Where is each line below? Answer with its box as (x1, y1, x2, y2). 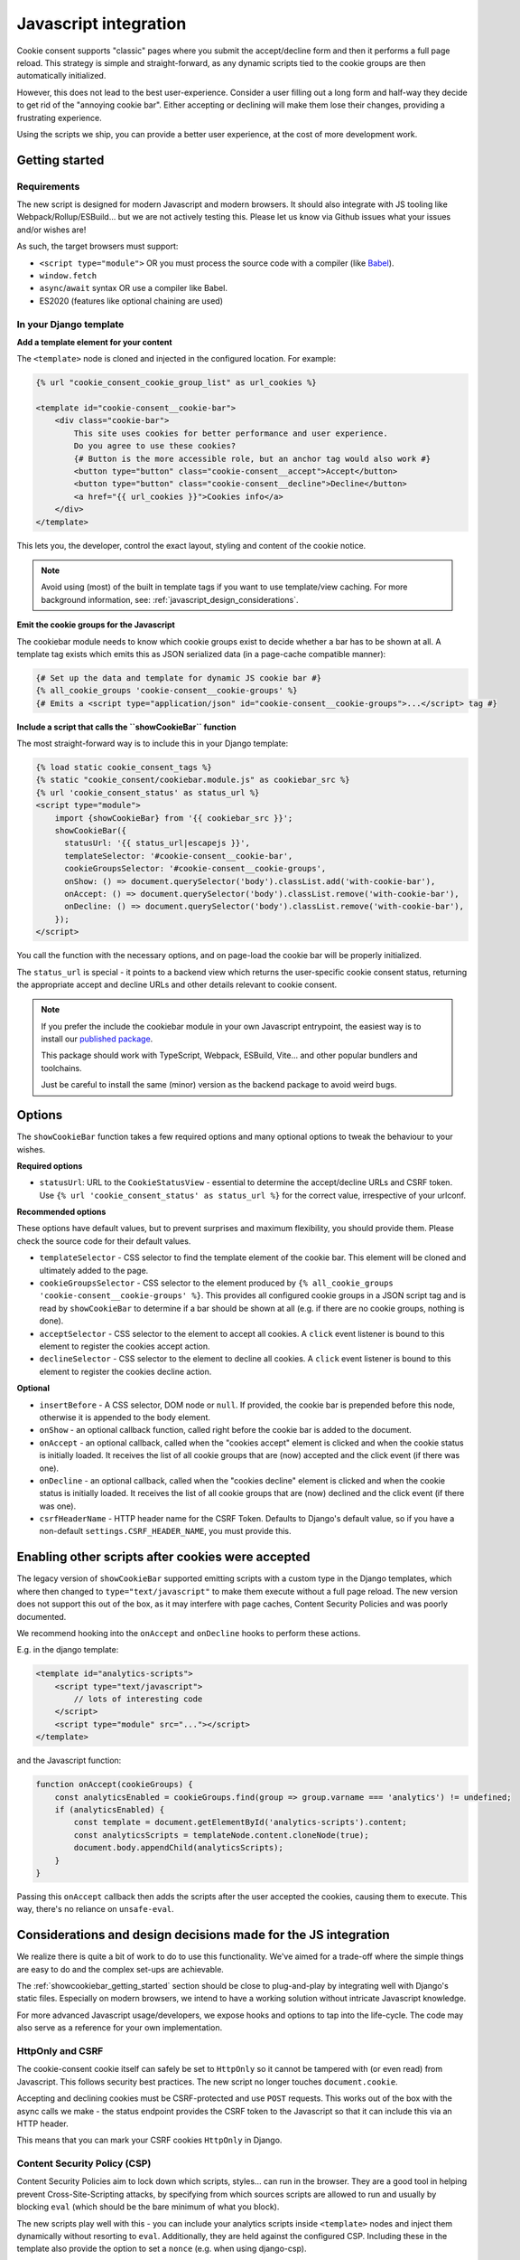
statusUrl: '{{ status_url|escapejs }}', (64, 838, 250, 849)
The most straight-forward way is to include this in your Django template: (16, 738, 289, 749)
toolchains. (41, 1062, 82, 1073)
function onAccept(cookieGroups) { (35, 1779, 193, 1790)
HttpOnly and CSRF (16, 2044, 104, 2057)
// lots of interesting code (73, 1694, 203, 1704)
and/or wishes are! (16, 224, 87, 235)
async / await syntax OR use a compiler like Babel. (39, 283, 227, 294)
